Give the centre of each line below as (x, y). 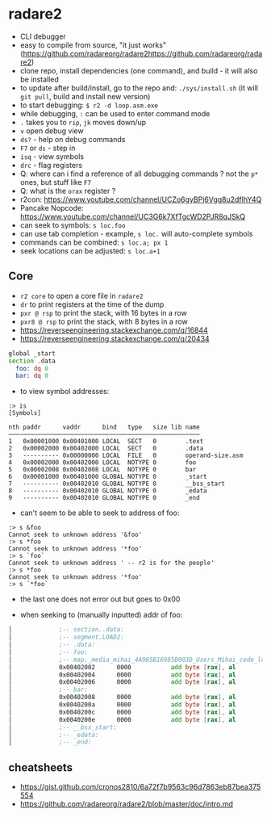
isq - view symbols (52, 156)
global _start (32, 353)
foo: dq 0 (32, 368)
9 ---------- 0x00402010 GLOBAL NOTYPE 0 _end (104, 498)
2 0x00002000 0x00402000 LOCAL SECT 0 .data (106, 449)
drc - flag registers (51, 165)
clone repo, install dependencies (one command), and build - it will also (139, 70)
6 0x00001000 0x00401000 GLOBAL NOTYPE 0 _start (108, 477)
